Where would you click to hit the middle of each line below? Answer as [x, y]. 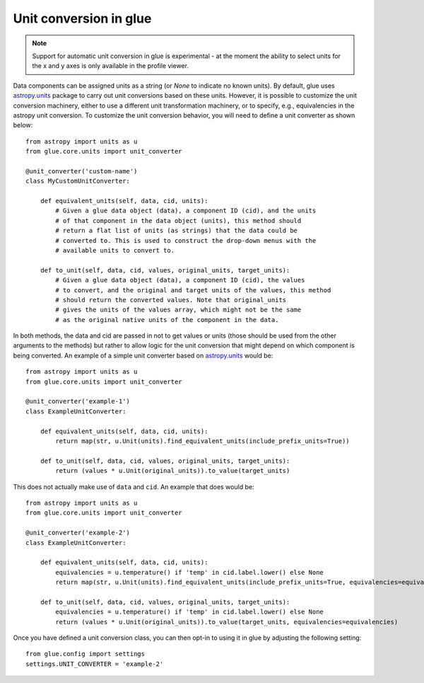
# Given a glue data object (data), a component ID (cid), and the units [186, 211]
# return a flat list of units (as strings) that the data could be [177, 231]
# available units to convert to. [115, 250]
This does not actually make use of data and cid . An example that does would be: [134, 487]
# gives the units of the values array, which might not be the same [178, 310]
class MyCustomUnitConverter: [78, 181]
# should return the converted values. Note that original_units [171, 300]
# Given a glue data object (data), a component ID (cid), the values [180, 280]
